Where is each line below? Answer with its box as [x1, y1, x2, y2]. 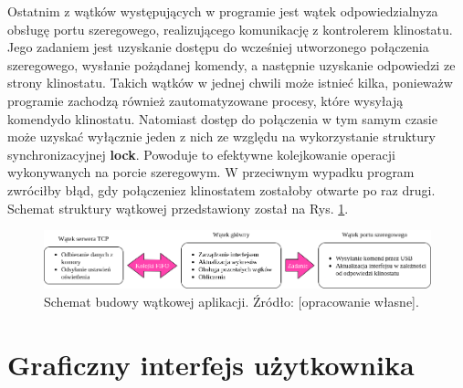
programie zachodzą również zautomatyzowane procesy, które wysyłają [7, 90, 404, 110]
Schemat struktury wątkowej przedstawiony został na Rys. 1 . [7, 198, 349, 217]
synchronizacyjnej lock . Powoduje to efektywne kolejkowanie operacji [7, 144, 395, 163]
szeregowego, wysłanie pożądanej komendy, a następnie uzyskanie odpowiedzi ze [7, 55, 456, 74]
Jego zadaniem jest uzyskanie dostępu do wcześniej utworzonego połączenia [7, 37, 429, 57]
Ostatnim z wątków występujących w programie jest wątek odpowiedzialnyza [7, 2, 438, 20]
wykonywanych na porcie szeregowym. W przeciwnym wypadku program [7, 163, 415, 182]
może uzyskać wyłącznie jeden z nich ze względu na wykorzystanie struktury [7, 127, 436, 146]
